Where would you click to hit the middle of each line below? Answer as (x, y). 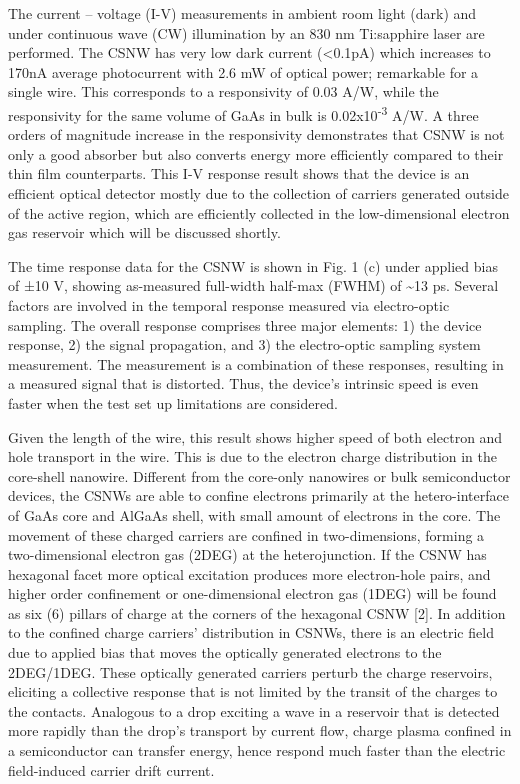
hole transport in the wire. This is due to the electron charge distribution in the (253, 456)
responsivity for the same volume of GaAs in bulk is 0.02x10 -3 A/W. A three (243, 113)
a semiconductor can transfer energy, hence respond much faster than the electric (257, 750)
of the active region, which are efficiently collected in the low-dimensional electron (259, 212)
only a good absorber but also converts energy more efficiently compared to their (256, 153)
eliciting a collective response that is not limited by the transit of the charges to (253, 691)
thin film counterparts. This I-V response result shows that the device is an (239, 173)
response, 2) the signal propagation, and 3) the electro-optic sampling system (244, 344)
